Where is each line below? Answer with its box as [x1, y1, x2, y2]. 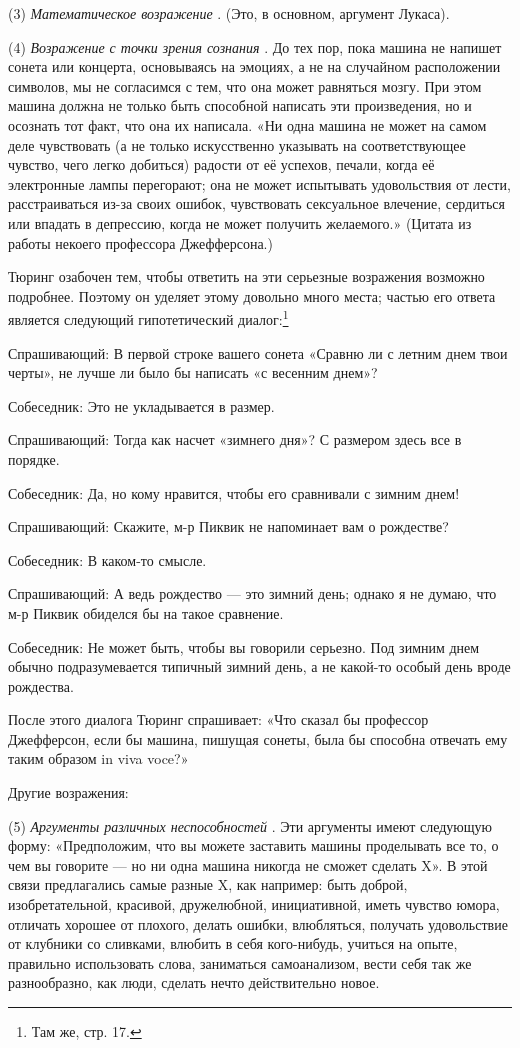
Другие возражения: [8, 782, 129, 803]
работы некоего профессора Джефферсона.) [8, 232, 273, 253]
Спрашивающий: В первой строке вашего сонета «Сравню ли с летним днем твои [8, 342, 508, 363]
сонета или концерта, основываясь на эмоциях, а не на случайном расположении [8, 56, 501, 77]
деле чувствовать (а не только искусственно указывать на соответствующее [8, 134, 466, 155]
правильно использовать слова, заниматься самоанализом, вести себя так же [8, 952, 472, 973]
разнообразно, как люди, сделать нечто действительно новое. [8, 972, 380, 993]
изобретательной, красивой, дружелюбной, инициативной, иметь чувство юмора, [8, 894, 500, 915]
